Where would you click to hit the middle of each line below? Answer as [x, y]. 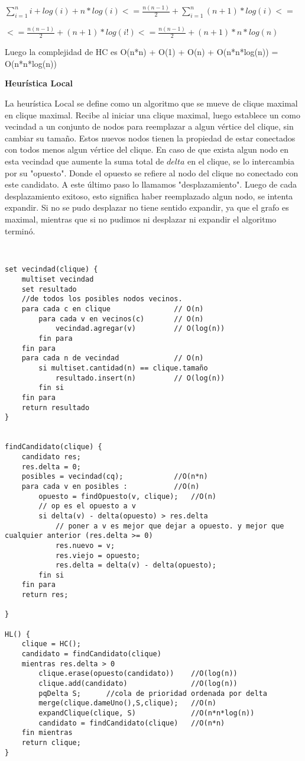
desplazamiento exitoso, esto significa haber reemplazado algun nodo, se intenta [149, 196]
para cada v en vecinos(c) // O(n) [121, 319]
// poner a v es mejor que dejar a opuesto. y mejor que [170, 526]
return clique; [51, 742]
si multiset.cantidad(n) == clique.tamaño [123, 368]
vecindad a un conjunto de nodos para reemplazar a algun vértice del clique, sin [149, 126]
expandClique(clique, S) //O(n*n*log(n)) [147, 713]
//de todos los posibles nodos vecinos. [102, 299]
